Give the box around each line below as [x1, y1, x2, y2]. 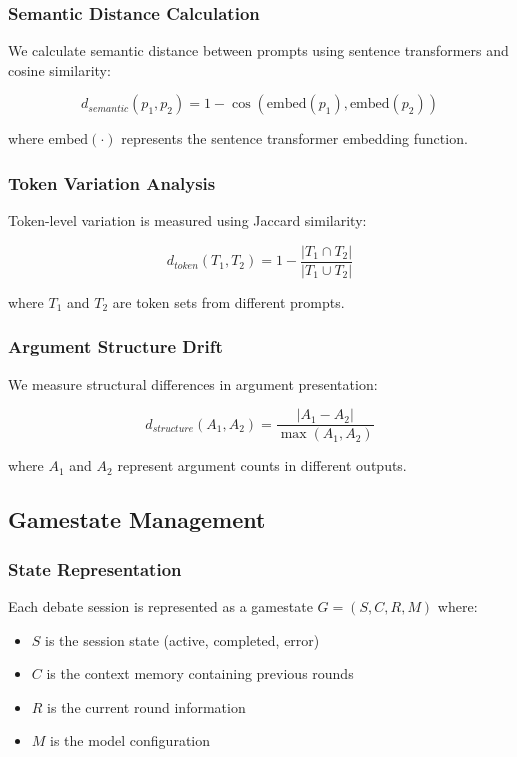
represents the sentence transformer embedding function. [121, 128, 468, 149]
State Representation [8, 556, 182, 581]
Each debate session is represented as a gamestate [8, 595, 313, 616]
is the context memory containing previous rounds [46, 663, 354, 684]
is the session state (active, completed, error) [45, 629, 320, 650]
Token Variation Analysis [8, 170, 216, 195]
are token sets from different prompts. [112, 291, 345, 312]
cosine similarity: [8, 59, 111, 80]
